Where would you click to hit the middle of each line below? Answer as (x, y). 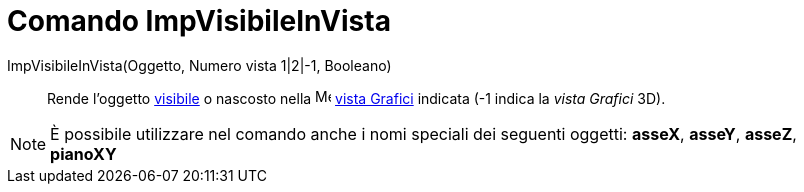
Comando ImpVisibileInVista (199, 21)
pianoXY (83, 153)
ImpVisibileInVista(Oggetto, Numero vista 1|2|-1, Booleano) (199, 65)
